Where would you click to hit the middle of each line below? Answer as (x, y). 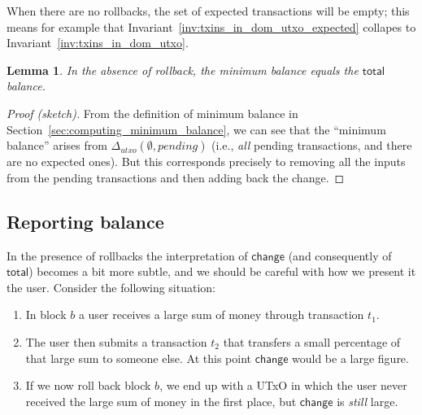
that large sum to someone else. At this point (138, 358)
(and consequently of (340, 255)
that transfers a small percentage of (312, 341)
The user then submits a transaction (116, 341)
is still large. (368, 401)
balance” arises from (57, 145)
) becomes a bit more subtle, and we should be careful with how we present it (222, 271)
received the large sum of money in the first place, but (161, 401)
